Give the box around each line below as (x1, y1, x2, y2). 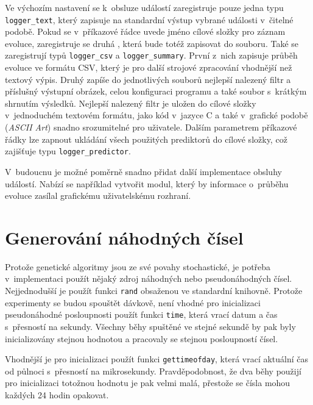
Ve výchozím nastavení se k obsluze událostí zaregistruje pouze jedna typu (5, 1, 284, 13)
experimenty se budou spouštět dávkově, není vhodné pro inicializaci (5, 296, 261, 309)
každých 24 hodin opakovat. (5, 388, 109, 401)
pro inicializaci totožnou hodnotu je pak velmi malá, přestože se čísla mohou (5, 376, 290, 389)
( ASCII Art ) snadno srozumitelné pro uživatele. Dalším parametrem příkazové (5, 121, 297, 134)
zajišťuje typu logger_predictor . (5, 145, 131, 157)
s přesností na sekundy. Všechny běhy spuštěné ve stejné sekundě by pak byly (5, 320, 296, 332)
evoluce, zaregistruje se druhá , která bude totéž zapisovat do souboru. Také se (5, 37, 298, 49)
